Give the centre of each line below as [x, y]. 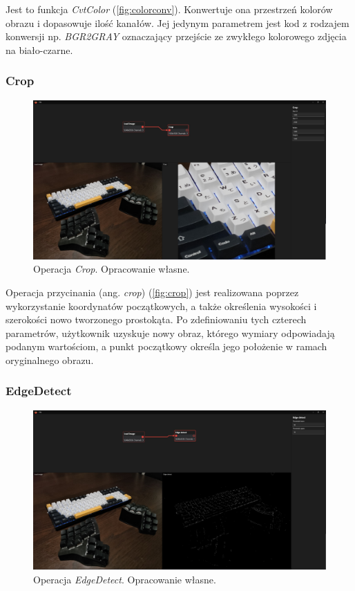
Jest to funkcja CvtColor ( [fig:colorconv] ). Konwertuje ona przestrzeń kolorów [169, 9]
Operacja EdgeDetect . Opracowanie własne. [125, 579]
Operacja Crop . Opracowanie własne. [112, 269]
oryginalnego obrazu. [50, 360]
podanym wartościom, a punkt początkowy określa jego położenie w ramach [166, 346]
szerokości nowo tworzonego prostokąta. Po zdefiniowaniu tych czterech [156, 319]
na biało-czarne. [39, 49]
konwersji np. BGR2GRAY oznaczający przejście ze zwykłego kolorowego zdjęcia [176, 36]
